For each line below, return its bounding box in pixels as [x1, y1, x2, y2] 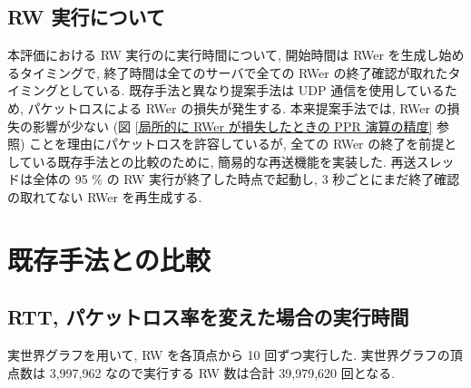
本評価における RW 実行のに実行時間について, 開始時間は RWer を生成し [7, 45, 439, 64]
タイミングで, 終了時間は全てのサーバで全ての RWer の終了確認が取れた [19, 63, 448, 82]
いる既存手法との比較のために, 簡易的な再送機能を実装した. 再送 [32, 151, 417, 170]
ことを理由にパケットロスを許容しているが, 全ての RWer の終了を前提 [29, 134, 445, 153]
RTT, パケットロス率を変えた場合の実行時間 [7, 303, 409, 331]
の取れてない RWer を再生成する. [7, 187, 202, 206]
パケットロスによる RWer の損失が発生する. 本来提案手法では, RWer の [27, 98, 447, 117]
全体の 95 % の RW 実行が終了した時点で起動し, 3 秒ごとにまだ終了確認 [32, 170, 460, 189]
